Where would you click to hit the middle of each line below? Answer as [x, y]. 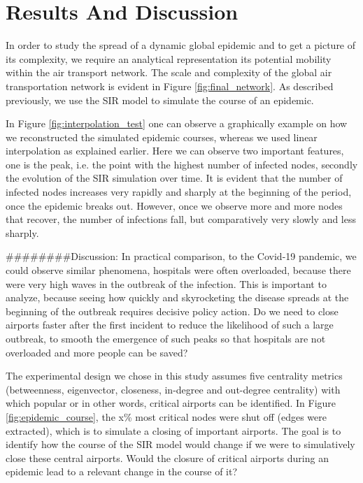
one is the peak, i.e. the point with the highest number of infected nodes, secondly [182, 164]
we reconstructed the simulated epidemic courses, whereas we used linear [162, 137]
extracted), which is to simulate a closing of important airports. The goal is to [173, 430]
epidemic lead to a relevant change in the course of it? [122, 471]
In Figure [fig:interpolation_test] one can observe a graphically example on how [177, 123]
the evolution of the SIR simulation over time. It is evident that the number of [174, 178]
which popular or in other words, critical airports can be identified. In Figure [171, 403]
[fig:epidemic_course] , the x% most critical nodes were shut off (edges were [166, 416]
